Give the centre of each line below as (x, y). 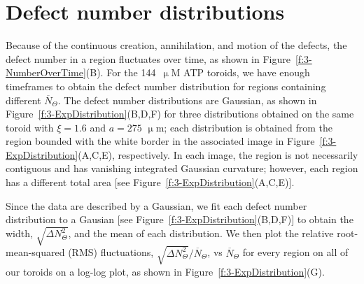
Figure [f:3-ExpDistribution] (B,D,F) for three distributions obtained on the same (180, 114)
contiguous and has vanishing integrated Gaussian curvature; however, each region (182, 168)
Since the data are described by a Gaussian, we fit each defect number (156, 205)
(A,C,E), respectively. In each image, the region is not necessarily (218, 154)
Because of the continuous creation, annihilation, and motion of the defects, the (176, 45)
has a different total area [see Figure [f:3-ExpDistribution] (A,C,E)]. (150, 182)
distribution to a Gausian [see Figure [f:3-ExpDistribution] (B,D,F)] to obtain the (180, 219)
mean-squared (35, 252)
